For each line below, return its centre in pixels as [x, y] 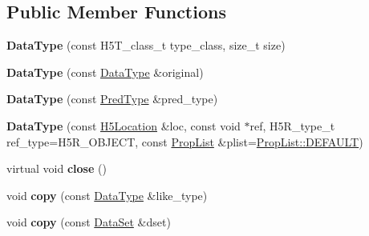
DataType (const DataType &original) [105, 72]
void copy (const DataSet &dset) [89, 222]
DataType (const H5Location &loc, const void [124, 125]
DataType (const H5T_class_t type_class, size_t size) [146, 45]
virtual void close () [57, 168]
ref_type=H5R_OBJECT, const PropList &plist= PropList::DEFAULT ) [185, 141]
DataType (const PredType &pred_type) [112, 99]
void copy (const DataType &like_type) [107, 195]
